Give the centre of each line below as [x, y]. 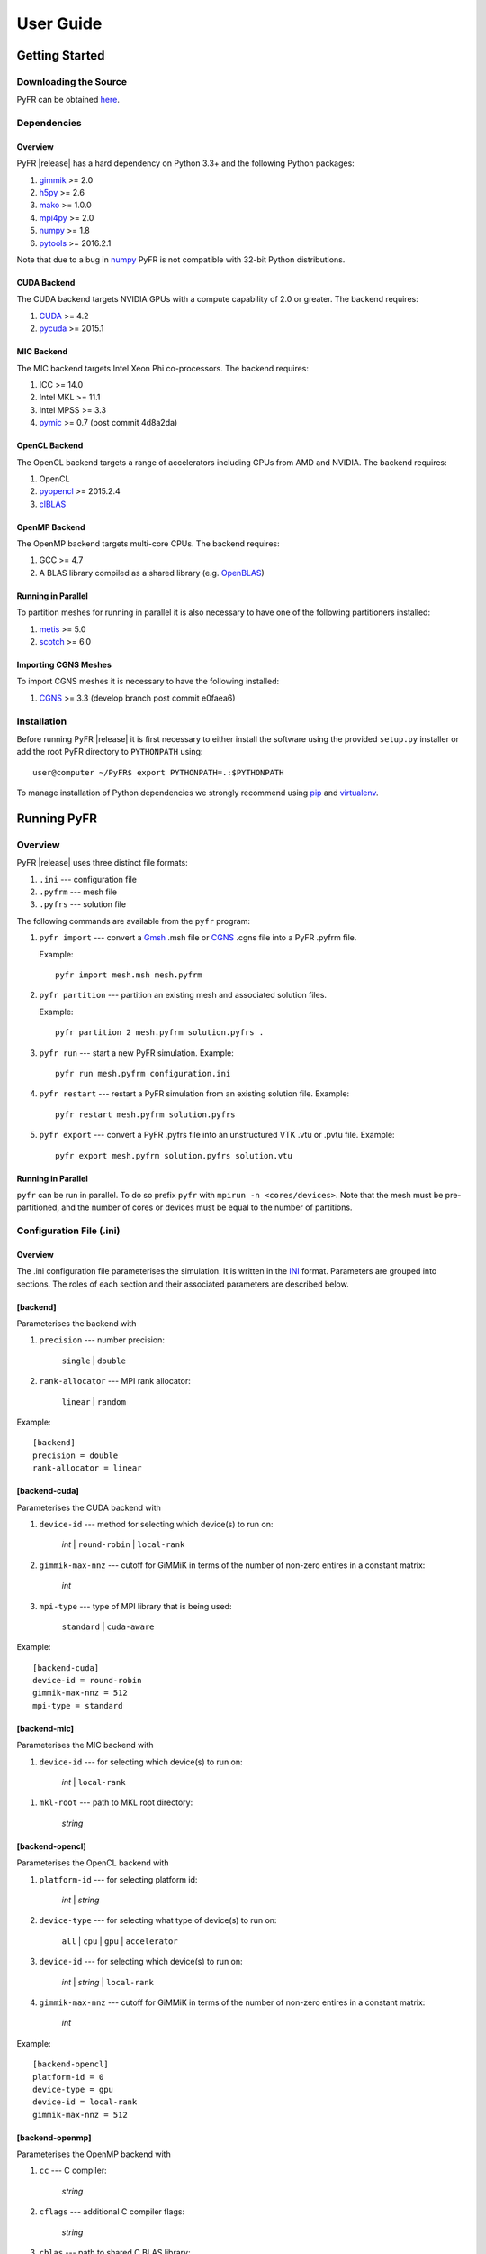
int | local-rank [94, 1782]
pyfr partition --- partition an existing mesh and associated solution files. [183, 995]
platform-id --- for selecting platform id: [118, 1879]
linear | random [94, 1401]
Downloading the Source [72, 81]
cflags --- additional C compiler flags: [112, 2212]
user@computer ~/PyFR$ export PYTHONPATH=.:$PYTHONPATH [158, 772]
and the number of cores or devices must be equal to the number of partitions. [207, 1207]
